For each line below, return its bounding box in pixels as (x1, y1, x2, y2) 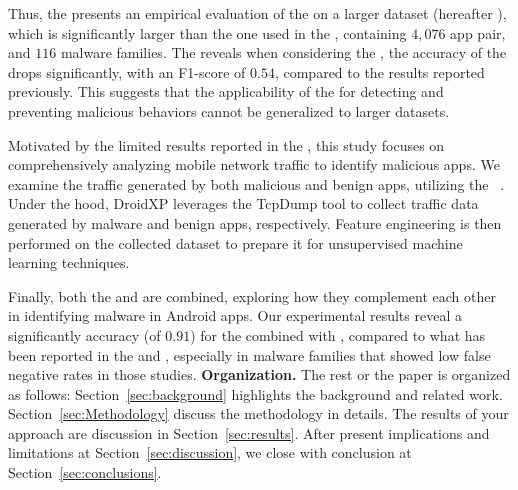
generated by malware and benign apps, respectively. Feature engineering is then (8, 212, 502, 233)
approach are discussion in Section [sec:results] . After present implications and (8, 422, 490, 443)
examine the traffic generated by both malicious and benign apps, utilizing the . (8, 173, 505, 194)
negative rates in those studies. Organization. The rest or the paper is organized (8, 364, 511, 385)
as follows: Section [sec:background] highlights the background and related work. (8, 383, 503, 404)
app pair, (450, 22, 506, 43)
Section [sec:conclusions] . (8, 462, 162, 483)
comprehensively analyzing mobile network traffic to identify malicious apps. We (8, 154, 500, 175)
